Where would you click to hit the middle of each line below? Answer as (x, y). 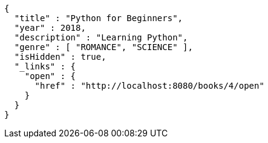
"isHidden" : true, (60, 57)
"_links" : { (45, 66)
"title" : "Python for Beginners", (99, 18)
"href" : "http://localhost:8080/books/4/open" (149, 86)
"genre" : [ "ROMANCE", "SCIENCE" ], (103, 47)
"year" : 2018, (50, 28)
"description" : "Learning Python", (101, 37)
